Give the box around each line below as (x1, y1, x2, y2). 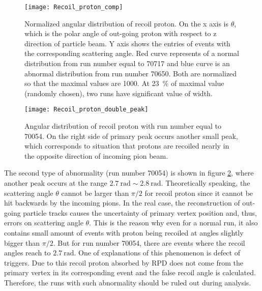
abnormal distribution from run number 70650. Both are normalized (24, 68, 237, 78)
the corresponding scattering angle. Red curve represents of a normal (24, 48, 239, 59)
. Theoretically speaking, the (161, 178, 250, 188)
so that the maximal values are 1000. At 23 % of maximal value (24, 78, 224, 89)
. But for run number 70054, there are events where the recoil (53, 237, 245, 248)
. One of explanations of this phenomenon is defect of (74, 247, 240, 258)
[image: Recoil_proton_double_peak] (24, 106, 149, 113)
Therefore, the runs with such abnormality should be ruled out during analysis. (4, 277, 251, 287)
